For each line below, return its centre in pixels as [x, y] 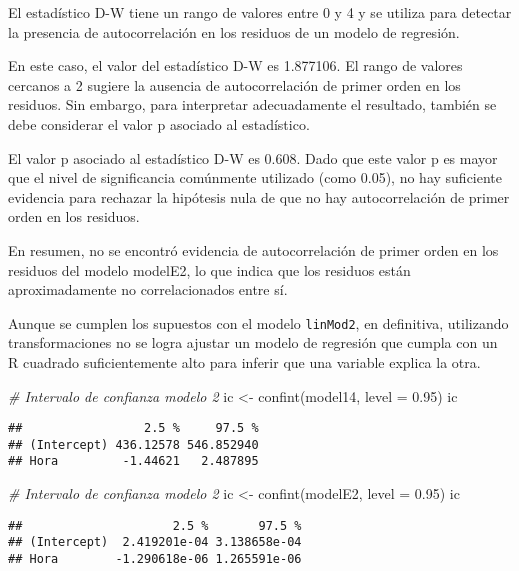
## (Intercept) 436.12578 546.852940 [133, 444]
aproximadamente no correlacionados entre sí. [148, 289]
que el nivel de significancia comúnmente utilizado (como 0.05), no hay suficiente [255, 177]
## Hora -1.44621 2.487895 [133, 461]
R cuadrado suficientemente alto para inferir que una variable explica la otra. [244, 361]
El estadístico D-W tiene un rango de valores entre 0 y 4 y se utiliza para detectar [260, 12]
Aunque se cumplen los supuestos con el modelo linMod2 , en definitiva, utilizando [258, 322]
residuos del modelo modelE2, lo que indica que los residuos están [209, 269]
